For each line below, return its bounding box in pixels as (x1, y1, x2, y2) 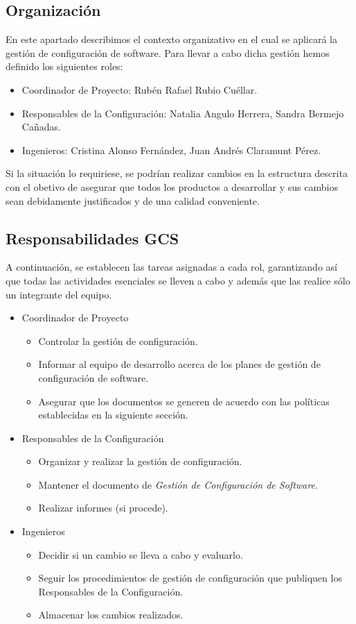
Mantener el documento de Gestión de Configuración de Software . (38, 477, 318, 491)
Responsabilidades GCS (6, 227, 179, 248)
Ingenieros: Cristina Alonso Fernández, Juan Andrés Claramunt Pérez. (21, 142, 321, 157)
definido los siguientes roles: (6, 59, 123, 74)
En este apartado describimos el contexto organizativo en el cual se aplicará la (6, 32, 337, 47)
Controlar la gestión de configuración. (38, 333, 198, 348)
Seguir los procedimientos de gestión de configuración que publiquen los (38, 571, 342, 585)
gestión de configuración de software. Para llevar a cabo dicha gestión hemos (6, 45, 330, 60)
